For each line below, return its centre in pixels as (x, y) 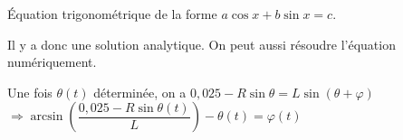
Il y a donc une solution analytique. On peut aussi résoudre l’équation (201, 44)
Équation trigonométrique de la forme (112, 14)
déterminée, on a (140, 92)
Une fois (30, 92)
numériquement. (52, 62)
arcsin (47, 117)
